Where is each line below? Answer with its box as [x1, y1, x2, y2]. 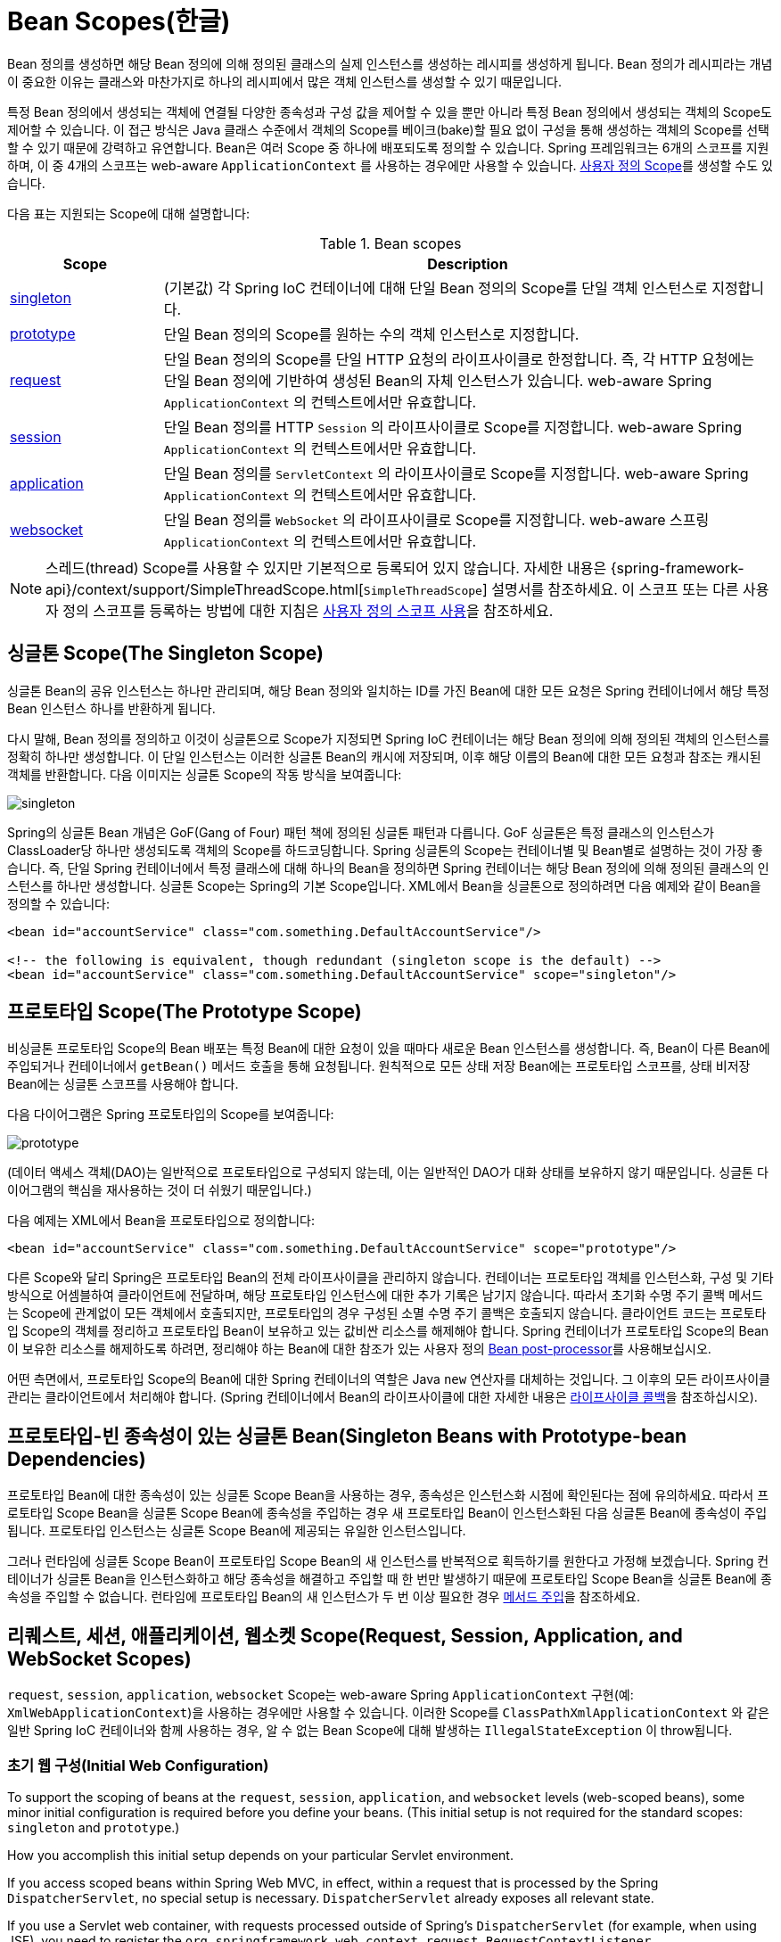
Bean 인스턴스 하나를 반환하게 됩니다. [7, 700, 216, 716]
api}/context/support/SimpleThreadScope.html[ [45, 580, 364, 598]
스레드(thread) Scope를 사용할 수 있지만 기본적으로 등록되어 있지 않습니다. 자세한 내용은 [45, 558, 607, 577]
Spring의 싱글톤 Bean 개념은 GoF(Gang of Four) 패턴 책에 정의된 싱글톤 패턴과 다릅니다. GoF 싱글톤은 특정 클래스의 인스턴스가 [7, 824, 714, 840]
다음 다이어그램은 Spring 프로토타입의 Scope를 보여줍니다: [7, 1107, 334, 1123]
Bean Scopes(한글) [7, 6, 231, 37]
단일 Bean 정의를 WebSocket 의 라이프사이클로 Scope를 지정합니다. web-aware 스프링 [163, 510, 710, 529]
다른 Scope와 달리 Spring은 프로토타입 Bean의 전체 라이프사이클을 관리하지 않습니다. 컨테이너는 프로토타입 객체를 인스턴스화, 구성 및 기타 [7, 1270, 774, 1286]
